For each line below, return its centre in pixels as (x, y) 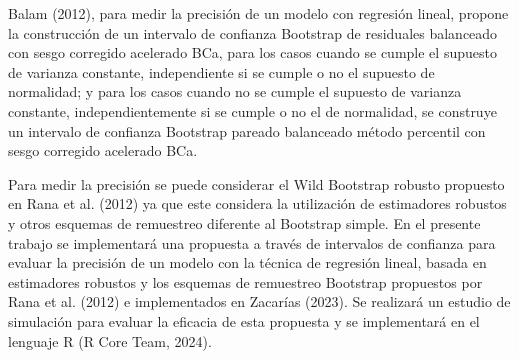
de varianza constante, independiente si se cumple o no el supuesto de (221, 71)
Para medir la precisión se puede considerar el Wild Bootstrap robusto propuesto (256, 183)
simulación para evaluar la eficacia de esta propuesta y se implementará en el (244, 320)
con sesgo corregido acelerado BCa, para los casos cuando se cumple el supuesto (252, 52)
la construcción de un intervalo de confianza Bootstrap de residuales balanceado (253, 32)
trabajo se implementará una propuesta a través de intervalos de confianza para (252, 242)
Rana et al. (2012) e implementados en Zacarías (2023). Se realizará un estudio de (259, 301)
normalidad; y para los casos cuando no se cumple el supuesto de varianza (235, 91)
